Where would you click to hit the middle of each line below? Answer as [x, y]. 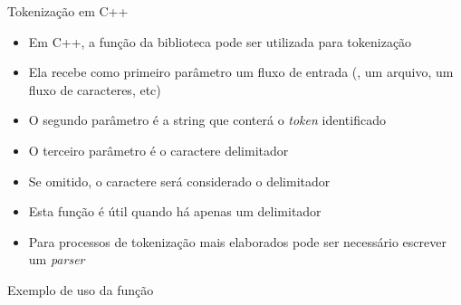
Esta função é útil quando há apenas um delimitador [175, 211]
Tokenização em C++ [68, 11]
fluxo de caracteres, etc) [95, 89]
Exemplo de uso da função [81, 289]
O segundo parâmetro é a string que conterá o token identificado [207, 120]
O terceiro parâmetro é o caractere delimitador [158, 150]
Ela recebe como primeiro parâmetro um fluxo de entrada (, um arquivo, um [241, 72]
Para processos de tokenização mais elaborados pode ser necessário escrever [237, 241]
